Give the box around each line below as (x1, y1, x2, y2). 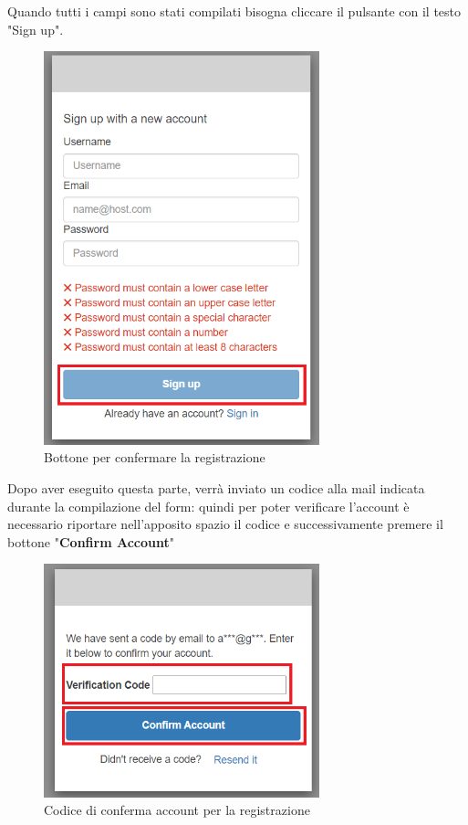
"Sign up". (7, 19, 64, 38)
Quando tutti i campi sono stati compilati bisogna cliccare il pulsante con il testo (7, 2, 462, 20)
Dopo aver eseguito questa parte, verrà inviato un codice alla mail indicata (7, 478, 425, 497)
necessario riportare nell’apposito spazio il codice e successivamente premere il (7, 514, 443, 534)
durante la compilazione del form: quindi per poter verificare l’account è (7, 496, 410, 515)
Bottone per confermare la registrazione (44, 448, 265, 467)
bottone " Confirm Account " (7, 532, 174, 551)
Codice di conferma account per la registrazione (44, 800, 310, 820)
